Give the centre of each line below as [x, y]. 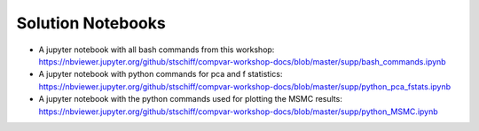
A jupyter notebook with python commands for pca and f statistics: [161, 74]
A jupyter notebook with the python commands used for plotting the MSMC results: [191, 99]
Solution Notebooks [91, 23]
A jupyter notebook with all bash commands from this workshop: [157, 50]
